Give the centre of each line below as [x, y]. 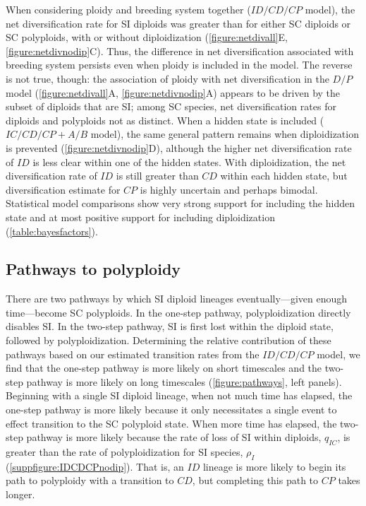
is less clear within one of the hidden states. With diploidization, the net [189, 161]
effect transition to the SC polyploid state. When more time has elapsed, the [171, 423]
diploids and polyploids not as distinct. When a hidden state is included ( [165, 120]
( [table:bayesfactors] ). [52, 231]
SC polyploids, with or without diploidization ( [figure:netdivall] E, [147, 37]
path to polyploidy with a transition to [90, 480]
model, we [338, 354]
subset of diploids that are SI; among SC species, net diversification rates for [171, 106]
